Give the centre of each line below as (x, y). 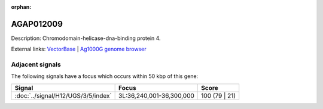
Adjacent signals (36, 64)
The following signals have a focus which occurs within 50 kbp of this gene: (105, 76)
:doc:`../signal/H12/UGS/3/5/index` (63, 95)
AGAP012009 (37, 24)
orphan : (21, 7)
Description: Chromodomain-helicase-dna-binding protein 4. (86, 38)
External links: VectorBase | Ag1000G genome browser (79, 49)
